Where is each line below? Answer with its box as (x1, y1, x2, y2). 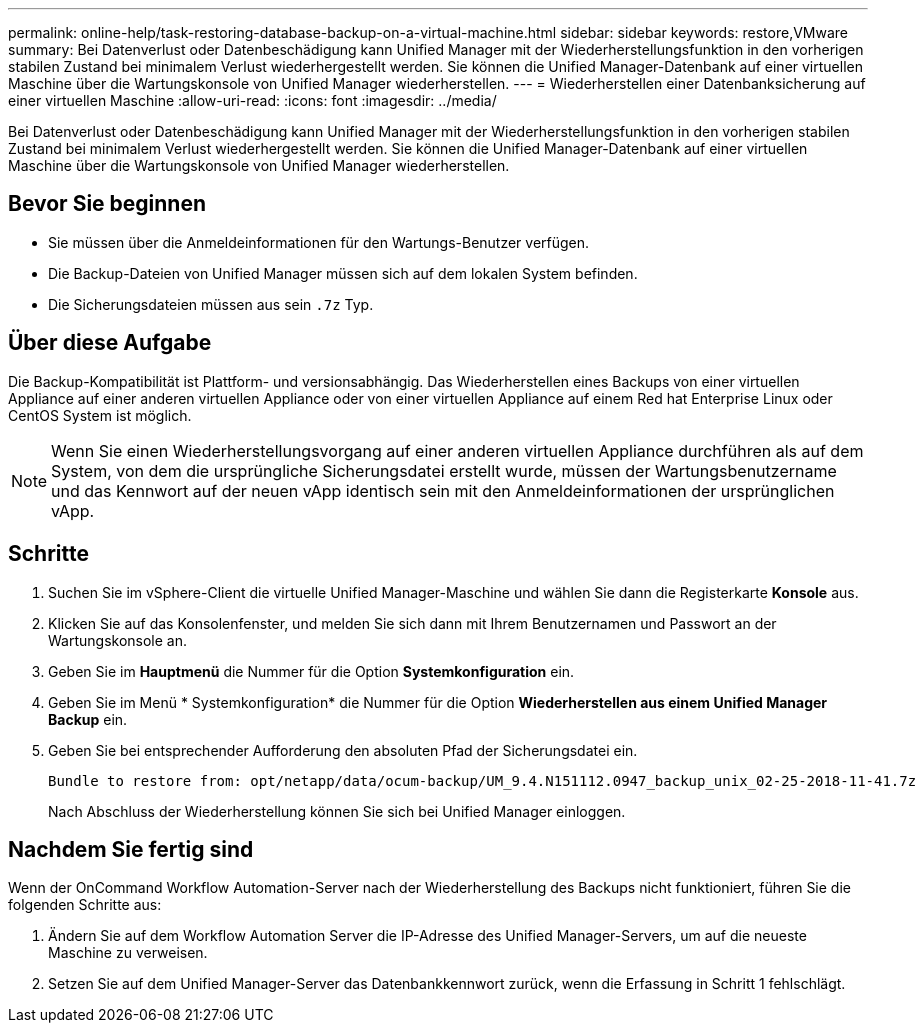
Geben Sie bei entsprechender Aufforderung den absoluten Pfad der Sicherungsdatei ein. (48, 741, 638, 759)
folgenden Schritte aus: (8, 896, 162, 914)
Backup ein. (48, 710, 128, 728)
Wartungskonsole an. (48, 631, 188, 649)
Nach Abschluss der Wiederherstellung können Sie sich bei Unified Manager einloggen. (48, 802, 626, 820)
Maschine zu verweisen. (48, 944, 208, 962)
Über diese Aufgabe (8, 330, 212, 356)
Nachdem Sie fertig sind (8, 836, 254, 862)
